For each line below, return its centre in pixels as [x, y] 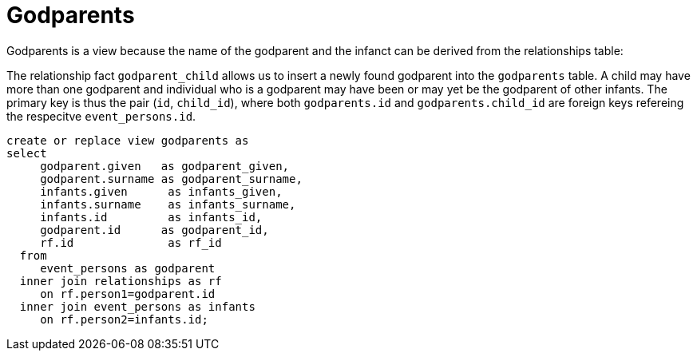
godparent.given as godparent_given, [165, 166]
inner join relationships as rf [121, 281]
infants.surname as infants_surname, [168, 204]
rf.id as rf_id [131, 242]
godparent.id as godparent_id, [154, 230]
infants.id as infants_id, [151, 217]
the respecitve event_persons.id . [101, 116]
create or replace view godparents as [128, 140]
